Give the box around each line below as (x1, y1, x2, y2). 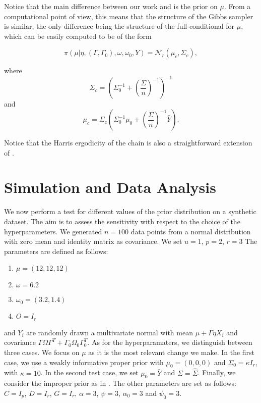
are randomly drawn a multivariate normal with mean (26, 327, 193, 337)
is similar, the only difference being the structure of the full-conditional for (4, 21, 235, 31)
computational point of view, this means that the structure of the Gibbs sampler (4, 11, 253, 21)
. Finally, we (198, 367, 236, 378)
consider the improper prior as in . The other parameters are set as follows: (4, 378, 236, 388)
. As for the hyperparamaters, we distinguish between (87, 337, 252, 347)
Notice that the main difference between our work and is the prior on (4, 1, 218, 11)
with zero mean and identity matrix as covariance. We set (4, 236, 182, 246)
